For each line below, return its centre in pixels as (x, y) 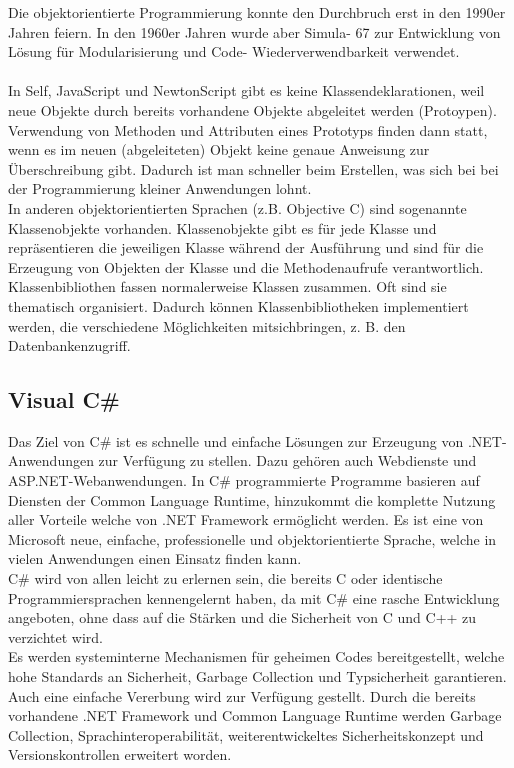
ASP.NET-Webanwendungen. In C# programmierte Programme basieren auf (244, 480)
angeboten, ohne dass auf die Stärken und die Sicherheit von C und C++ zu (242, 617)
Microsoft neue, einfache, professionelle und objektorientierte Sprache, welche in (252, 538)
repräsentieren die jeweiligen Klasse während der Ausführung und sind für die (246, 247)
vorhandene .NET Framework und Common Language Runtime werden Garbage (255, 715)
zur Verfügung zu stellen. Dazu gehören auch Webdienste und (287, 460)
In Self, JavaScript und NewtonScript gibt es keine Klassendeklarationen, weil (246, 90)
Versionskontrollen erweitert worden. (120, 754)
